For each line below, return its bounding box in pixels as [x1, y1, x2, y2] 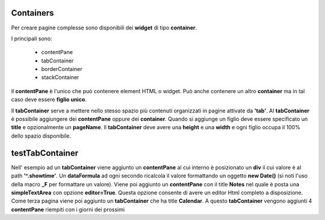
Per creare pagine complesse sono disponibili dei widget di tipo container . [11, 24, 197, 31]
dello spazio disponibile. [11, 132, 72, 139]
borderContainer [41, 66, 82, 73]
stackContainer [41, 74, 79, 81]
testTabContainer [11, 148, 78, 158]
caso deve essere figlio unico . [11, 96, 87, 103]
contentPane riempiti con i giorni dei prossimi [11, 206, 125, 213]
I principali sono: [11, 35, 52, 42]
